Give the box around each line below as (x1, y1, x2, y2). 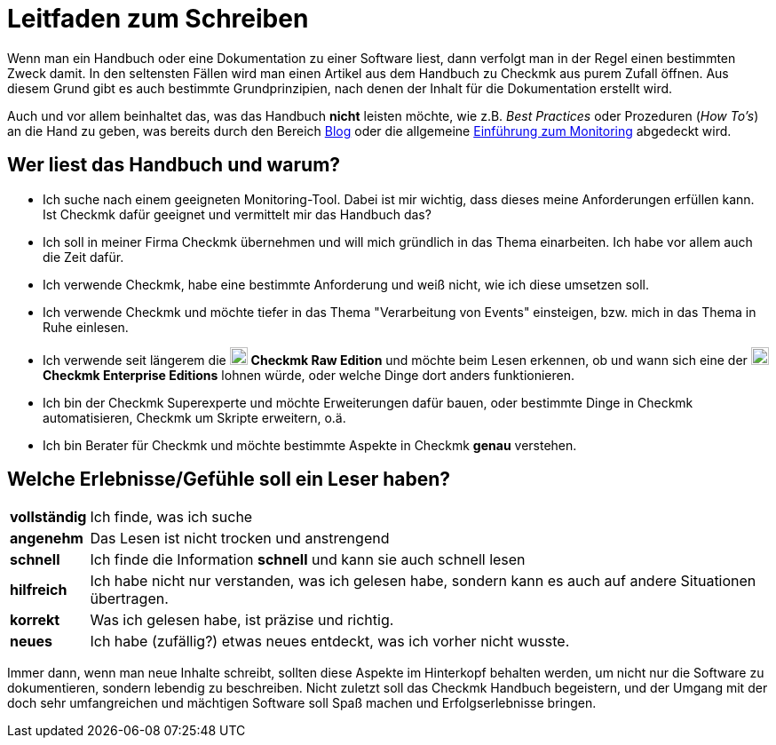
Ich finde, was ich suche (90, 508, 253, 527)
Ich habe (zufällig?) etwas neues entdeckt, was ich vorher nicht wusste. (90, 632, 570, 651)
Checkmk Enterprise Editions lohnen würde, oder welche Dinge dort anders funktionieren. (43, 367, 574, 383)
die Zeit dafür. (43, 249, 124, 265)
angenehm (10, 529, 83, 548)
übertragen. (90, 590, 169, 608)
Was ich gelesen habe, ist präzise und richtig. (90, 611, 394, 630)
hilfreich (10, 581, 67, 599)
